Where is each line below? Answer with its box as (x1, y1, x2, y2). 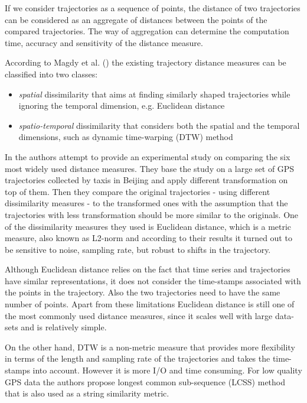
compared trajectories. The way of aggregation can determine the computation (5, 25, 289, 37)
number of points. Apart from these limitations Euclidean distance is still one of (5, 298, 295, 310)
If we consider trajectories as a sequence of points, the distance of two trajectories (5, 2, 301, 14)
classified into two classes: (5, 67, 98, 80)
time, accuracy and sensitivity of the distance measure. (5, 36, 203, 48)
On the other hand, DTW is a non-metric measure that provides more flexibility (5, 340, 295, 353)
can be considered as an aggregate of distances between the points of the (5, 13, 267, 25)
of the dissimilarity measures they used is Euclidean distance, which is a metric (5, 220, 292, 232)
